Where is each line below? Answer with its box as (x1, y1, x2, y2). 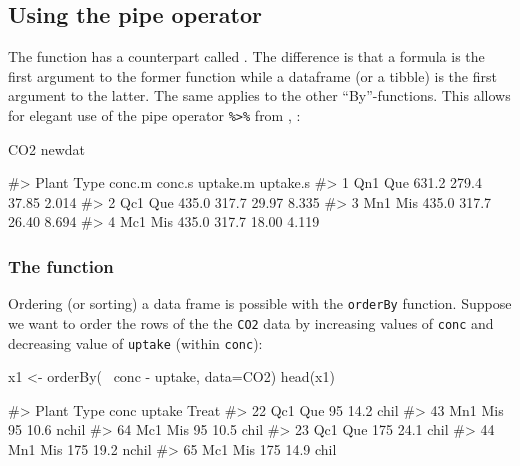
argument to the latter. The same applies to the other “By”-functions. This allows (8, 85, 511, 106)
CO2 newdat (8, 138, 85, 159)
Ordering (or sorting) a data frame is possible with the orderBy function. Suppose (8, 293, 512, 314)
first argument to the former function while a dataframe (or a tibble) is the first (8, 65, 497, 86)
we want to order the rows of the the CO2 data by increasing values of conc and (8, 312, 494, 333)
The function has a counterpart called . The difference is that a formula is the (8, 46, 485, 67)
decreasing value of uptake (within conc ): (8, 332, 263, 353)
